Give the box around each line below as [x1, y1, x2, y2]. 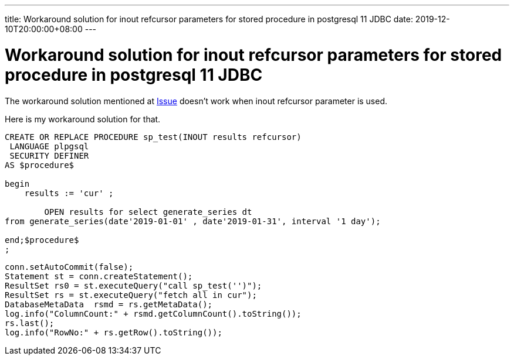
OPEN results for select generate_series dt [44, 207, 252, 217]
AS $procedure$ [5, 160, 75, 170]
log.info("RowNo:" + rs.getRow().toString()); [5, 327, 222, 337]
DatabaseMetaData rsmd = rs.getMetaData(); [5, 299, 213, 309]
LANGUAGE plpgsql [9, 141, 89, 151]
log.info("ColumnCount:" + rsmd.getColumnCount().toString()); [5, 308, 302, 318]
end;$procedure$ [5, 235, 79, 245]
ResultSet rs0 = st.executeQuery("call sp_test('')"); [5, 280, 262, 290]
